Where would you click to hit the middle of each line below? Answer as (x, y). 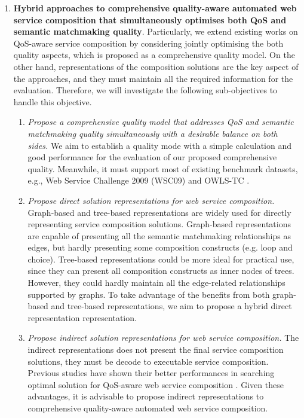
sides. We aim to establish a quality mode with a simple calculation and (160, 145)
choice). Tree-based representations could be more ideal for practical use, (161, 259)
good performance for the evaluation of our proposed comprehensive (152, 157)
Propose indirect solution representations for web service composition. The (163, 338)
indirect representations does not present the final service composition (156, 350)
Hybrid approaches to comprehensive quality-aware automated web (155, 8)
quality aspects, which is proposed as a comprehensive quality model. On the (154, 55)
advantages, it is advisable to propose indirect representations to (146, 396)
